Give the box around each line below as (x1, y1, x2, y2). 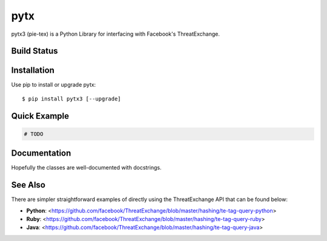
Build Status (11, 46, 58, 56)
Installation (11, 65, 54, 76)
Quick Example (11, 111, 70, 121)
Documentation (11, 148, 71, 159)
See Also (11, 180, 45, 190)
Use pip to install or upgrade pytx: (11, 81, 96, 88)
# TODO (24, 130, 44, 137)
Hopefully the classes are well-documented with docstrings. (11, 164, 162, 171)
